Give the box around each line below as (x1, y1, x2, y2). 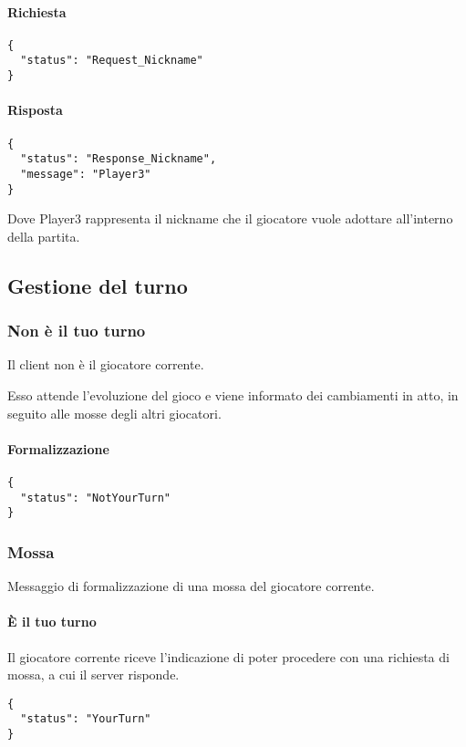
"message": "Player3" (20, 167, 151, 181)
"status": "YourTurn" (20, 712, 151, 726)
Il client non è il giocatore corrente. (7, 355, 204, 374)
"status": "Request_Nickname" (20, 54, 203, 67)
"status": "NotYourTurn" (20, 491, 171, 504)
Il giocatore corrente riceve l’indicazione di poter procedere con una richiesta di (7, 647, 450, 666)
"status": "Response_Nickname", (20, 152, 217, 166)
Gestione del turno (7, 271, 188, 299)
